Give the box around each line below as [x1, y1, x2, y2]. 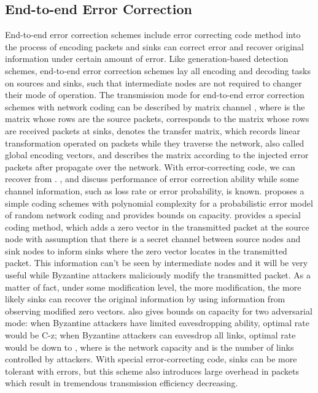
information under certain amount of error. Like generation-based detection [5, 52, 289, 65]
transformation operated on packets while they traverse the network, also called [5, 136, 304, 149]
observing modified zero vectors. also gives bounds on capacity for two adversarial [5, 304, 312, 317]
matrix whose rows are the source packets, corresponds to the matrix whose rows [5, 112, 309, 125]
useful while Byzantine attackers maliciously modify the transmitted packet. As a [5, 269, 311, 281]
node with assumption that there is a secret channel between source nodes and [5, 232, 301, 245]
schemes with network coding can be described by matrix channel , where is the [5, 100, 305, 113]
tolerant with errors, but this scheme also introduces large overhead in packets [5, 364, 300, 377]
